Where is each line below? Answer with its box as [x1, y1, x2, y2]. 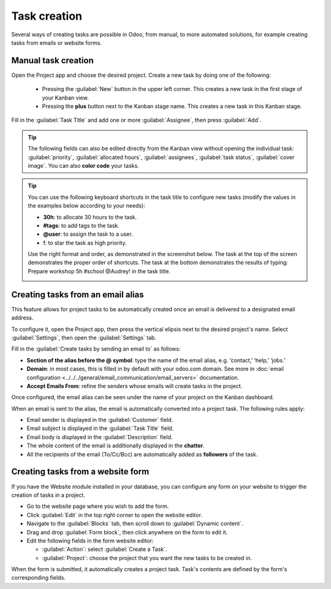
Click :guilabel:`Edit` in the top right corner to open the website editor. [26, 511, 202, 518]
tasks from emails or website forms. [11, 39, 102, 46]
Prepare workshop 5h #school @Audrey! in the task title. [28, 267, 171, 275]
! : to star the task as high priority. [43, 239, 127, 246]
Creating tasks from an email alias [11, 289, 144, 300]
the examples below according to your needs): [28, 202, 145, 209]
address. [11, 314, 34, 322]
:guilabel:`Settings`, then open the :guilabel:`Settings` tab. [11, 334, 156, 341]
